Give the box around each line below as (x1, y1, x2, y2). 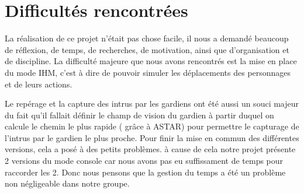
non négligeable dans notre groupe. (5, 177, 130, 190)
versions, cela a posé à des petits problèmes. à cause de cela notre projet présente (5, 143, 296, 155)
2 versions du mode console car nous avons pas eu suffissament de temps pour (5, 155, 284, 167)
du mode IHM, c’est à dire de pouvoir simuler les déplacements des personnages (5, 66, 291, 78)
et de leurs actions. (5, 78, 72, 90)
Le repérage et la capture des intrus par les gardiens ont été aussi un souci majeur (5, 97, 299, 110)
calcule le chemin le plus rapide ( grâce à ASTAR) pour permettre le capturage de (5, 120, 299, 132)
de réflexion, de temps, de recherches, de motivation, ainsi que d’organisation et (5, 43, 289, 55)
